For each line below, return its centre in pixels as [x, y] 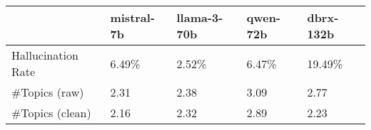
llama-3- [200, 17]
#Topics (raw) [48, 92]
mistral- [133, 17]
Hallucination [45, 55]
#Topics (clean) [51, 113]
